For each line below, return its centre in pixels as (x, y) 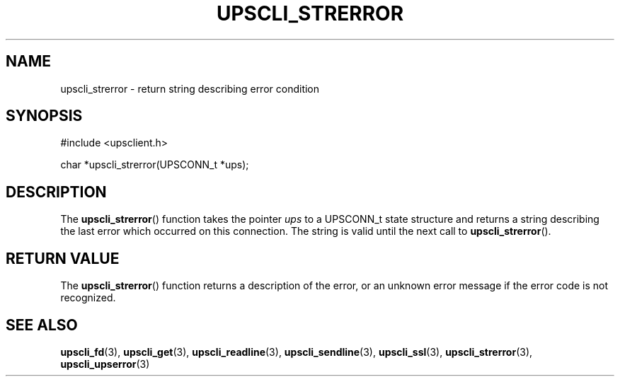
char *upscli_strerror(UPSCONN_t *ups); (155, 165)
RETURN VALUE (63, 258)
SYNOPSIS (44, 116)
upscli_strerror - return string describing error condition (190, 88)
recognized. (88, 298)
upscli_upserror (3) (105, 364)
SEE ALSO (42, 325)
